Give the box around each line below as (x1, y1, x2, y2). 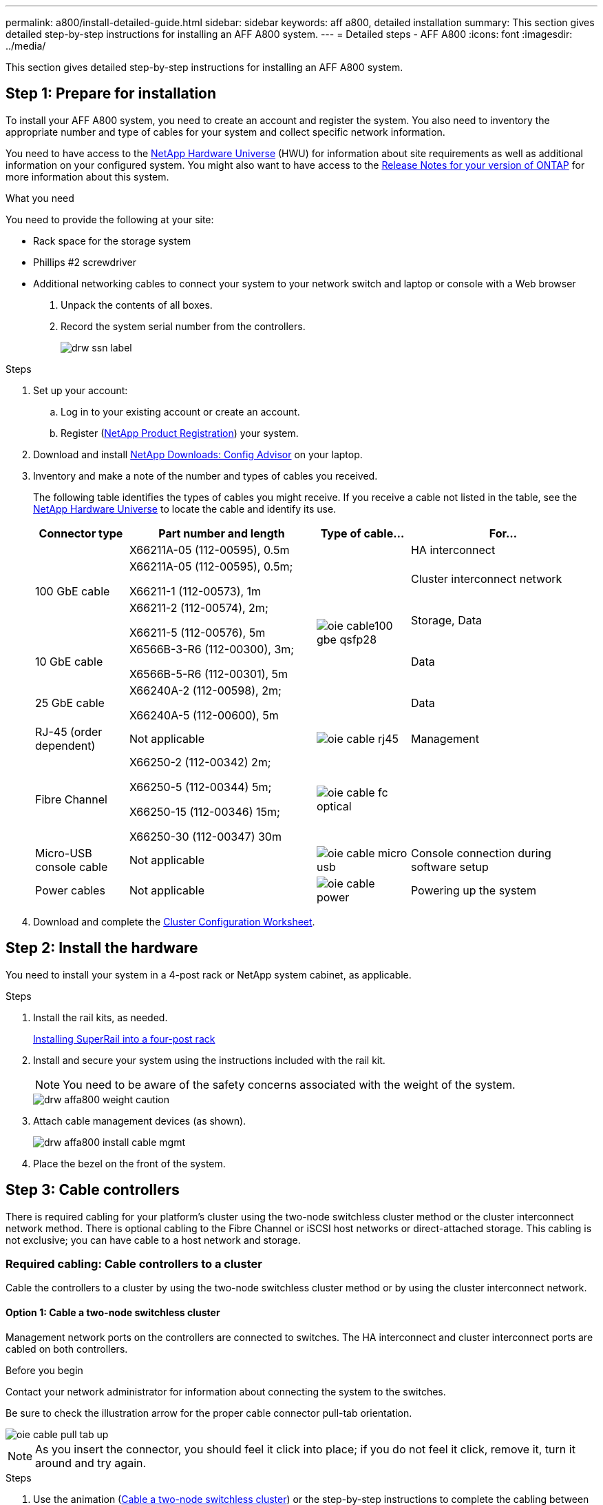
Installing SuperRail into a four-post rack (33, 1032, 215, 1045)
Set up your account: (33, 384, 128, 396)
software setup (410, 859, 489, 874)
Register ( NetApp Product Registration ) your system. (61, 427, 299, 439)
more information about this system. (6, 170, 169, 183)
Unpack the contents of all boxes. (61, 298, 213, 311)
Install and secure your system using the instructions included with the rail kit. (33, 1054, 385, 1066)
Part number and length (158, 526, 285, 540)
